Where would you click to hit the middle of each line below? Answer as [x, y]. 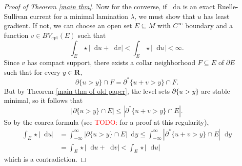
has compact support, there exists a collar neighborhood [111, 62]
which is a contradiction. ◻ [45, 159]
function [16, 35]
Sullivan [16, 16]
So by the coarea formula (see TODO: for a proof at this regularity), [106, 122]
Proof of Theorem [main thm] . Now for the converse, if [86, 6]
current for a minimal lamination [79, 16]
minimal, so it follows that [43, 100]
